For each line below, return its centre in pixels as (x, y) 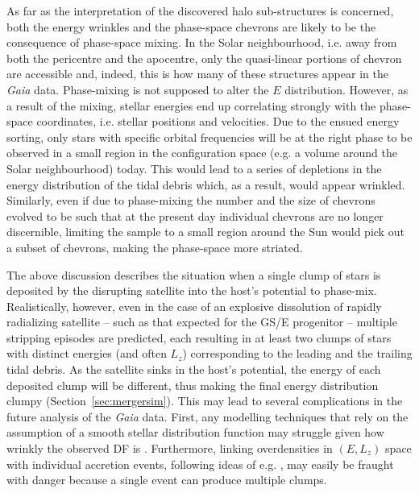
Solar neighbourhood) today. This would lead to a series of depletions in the (194, 168)
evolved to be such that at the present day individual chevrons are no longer (195, 215)
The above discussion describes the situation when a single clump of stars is (194, 274)
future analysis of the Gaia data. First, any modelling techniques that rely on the (207, 416)
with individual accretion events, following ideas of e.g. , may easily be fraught (200, 464)
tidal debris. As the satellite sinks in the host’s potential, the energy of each (194, 369)
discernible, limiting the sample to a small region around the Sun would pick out (205, 232)
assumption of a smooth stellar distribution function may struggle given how (195, 432)
